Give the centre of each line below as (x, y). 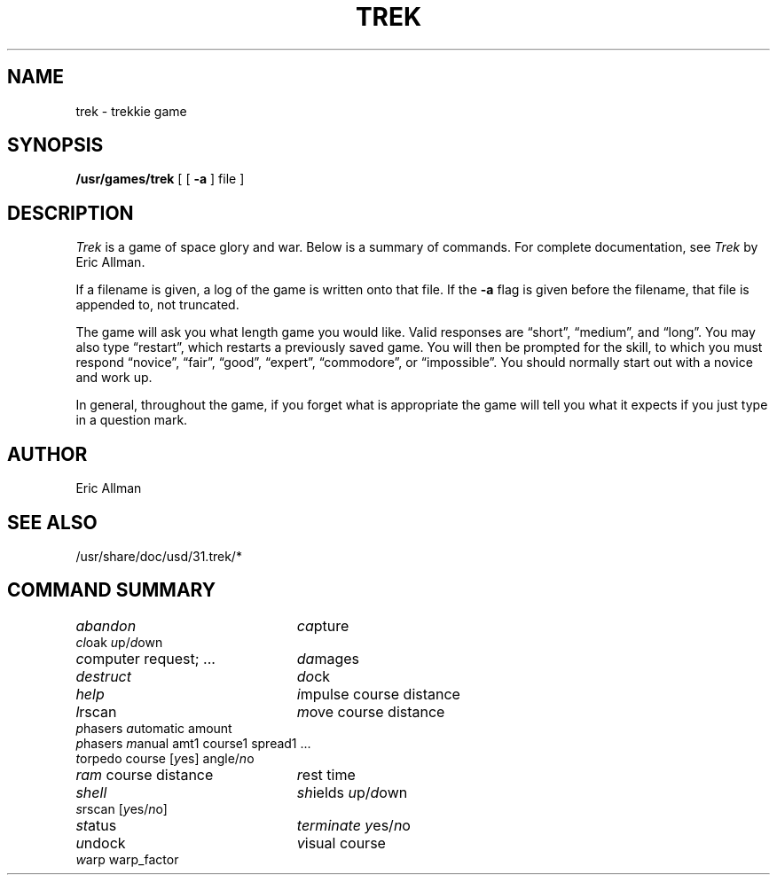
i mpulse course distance (378, 694)
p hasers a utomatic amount (154, 728)
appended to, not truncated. (157, 305)
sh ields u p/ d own (352, 792)
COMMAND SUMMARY (112, 590)
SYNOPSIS (55, 145)
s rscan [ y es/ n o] (122, 808)
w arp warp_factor (127, 859)
